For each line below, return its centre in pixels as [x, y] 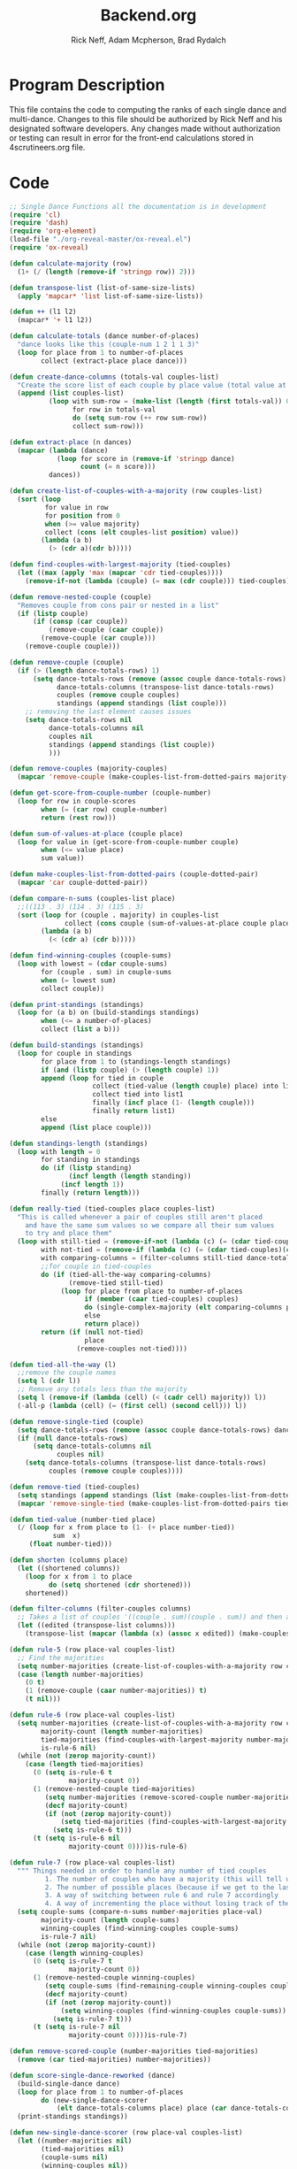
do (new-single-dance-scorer [95, 2100]
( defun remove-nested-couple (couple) [80, 597]
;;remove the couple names [67, 1373]
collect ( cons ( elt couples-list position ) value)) [142, 532]
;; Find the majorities [61, 1658]
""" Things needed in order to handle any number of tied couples [142, 1871]
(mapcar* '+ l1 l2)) [55, 320]
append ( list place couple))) [96, 1127]
